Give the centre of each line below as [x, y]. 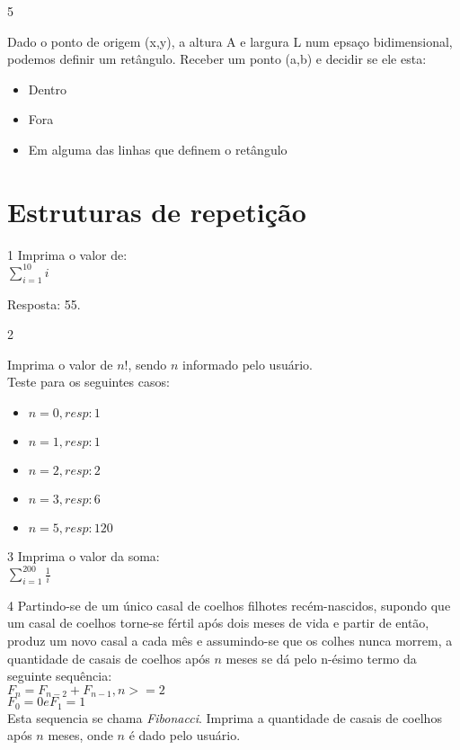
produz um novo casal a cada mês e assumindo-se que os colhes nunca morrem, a [230, 641]
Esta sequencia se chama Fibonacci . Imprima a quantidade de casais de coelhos [225, 717]
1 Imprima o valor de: [67, 254]
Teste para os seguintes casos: [88, 382]
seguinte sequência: [60, 676]
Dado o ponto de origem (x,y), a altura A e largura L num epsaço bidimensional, [230, 41]
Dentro [48, 89]
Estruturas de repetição [157, 211]
